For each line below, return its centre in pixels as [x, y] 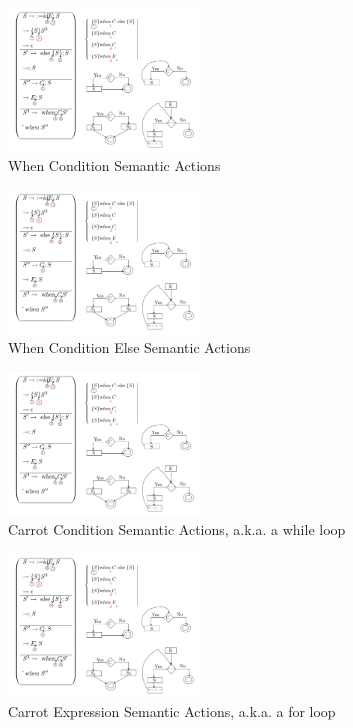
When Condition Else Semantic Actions [129, 347]
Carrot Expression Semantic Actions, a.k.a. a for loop [172, 711]
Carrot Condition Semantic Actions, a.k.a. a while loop [177, 529]
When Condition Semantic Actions [114, 165]
